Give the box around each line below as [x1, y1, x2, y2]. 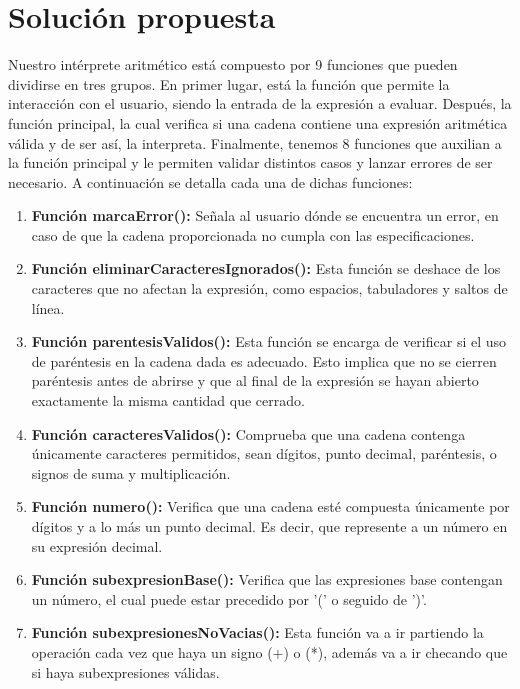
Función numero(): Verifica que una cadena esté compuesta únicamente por [31, 496, 510, 517]
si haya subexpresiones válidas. [31, 661, 220, 682]
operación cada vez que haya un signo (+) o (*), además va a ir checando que [31, 641, 508, 662]
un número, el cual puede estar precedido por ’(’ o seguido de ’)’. [31, 588, 427, 609]
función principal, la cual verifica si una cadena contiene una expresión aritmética [8, 112, 508, 133]
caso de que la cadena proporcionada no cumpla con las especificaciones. [31, 224, 475, 245]
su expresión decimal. [31, 535, 163, 556]
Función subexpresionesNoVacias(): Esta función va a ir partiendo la [31, 622, 484, 643]
